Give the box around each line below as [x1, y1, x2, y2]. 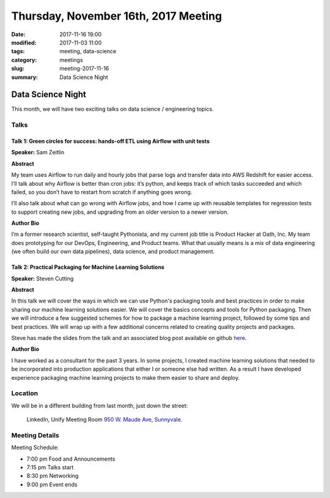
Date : [11, 31, 26, 38]
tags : [11, 48, 25, 55]
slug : [11, 65, 24, 72]
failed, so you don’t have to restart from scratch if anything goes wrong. [11, 188, 193, 195]
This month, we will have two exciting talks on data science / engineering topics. [11, 105, 214, 113]
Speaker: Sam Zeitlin [11, 149, 65, 156]
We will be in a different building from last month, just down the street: [11, 402, 188, 409]
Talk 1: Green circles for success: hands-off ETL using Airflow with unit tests [11, 137, 210, 145]
